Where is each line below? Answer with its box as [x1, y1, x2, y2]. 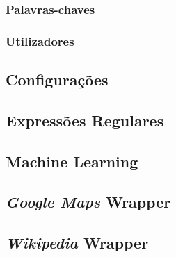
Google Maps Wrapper [6, 191, 171, 213]
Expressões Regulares [6, 109, 164, 131]
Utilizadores [6, 32, 74, 49]
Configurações [6, 69, 109, 90]
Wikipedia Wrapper [6, 232, 149, 254]
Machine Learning [6, 150, 138, 172]
